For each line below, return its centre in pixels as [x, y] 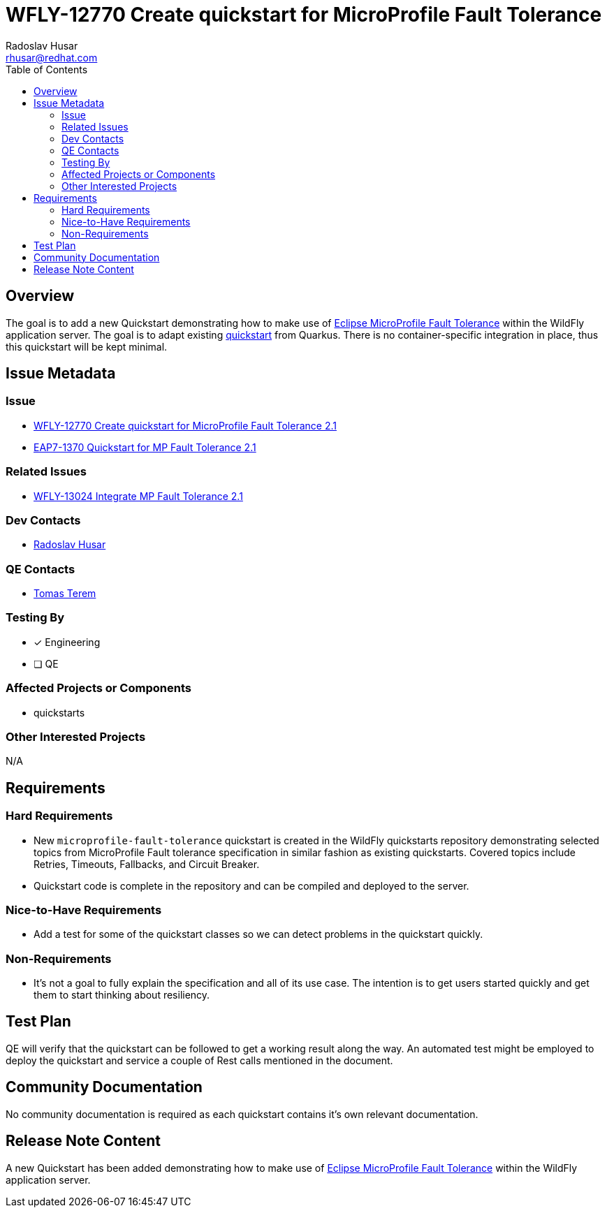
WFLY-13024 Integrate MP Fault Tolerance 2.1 [138, 496]
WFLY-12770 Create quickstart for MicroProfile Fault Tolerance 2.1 [185, 425]
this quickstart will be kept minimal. [87, 346]
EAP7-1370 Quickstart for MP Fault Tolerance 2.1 [145, 447]
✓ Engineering [67, 642]
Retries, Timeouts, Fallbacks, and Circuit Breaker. [147, 864]
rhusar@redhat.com [52, 57]
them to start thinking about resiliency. [122, 995]
